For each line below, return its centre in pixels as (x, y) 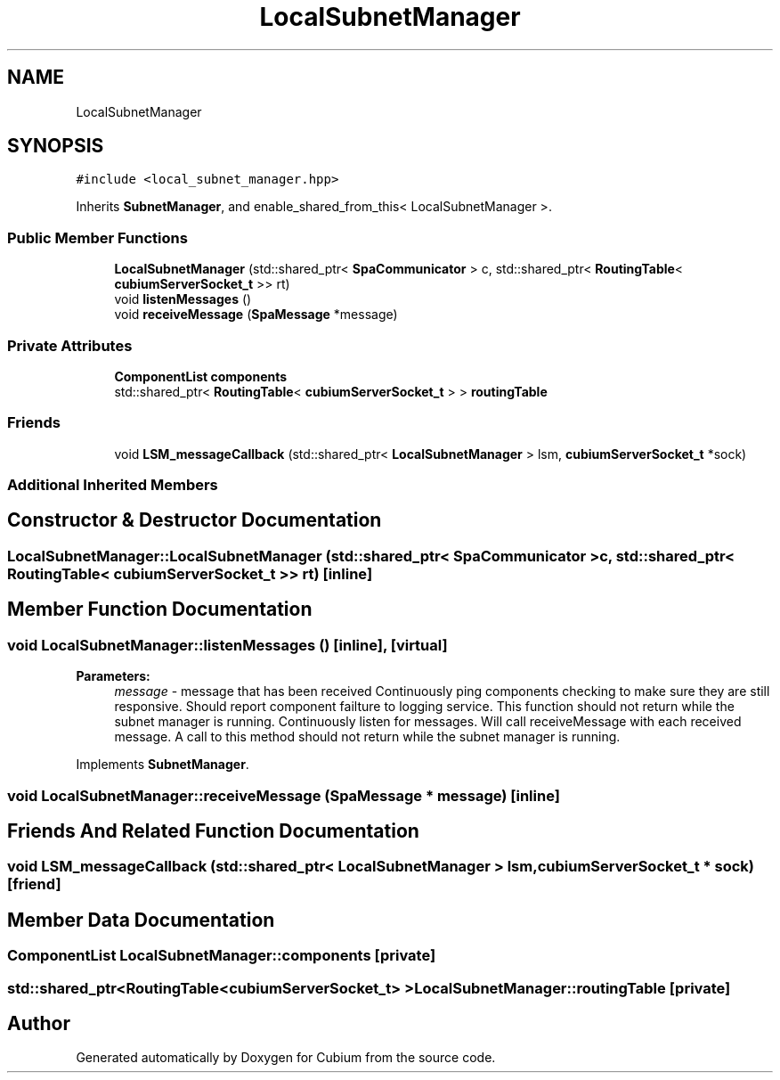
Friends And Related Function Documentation (213, 830)
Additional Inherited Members (113, 485)
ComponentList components (201, 376)
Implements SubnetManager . (162, 765)
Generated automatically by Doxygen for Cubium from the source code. (286, 1058)
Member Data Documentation (141, 920)
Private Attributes (70, 345)
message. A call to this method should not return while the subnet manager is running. (367, 737)
